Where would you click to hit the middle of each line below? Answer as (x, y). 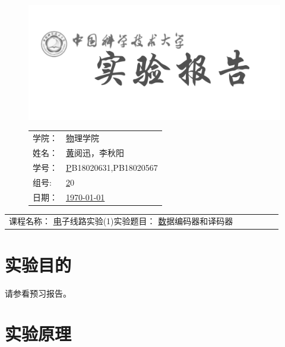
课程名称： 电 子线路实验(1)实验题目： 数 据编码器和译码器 (121, 221)
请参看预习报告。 (38, 293)
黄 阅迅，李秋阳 (95, 152)
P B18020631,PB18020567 (112, 167)
